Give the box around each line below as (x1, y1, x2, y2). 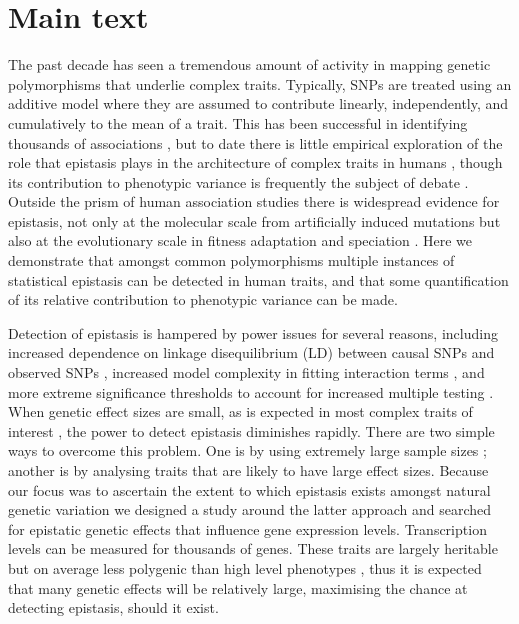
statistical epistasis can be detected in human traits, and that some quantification (8, 269, 509, 290)
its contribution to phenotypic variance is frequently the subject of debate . (8, 171, 469, 192)
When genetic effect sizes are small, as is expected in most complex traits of (8, 401, 473, 422)
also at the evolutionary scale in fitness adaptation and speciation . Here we (8, 230, 473, 251)
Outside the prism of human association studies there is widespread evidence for (8, 191, 500, 212)
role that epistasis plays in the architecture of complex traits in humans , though (8, 152, 503, 173)
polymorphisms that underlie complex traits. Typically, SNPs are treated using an (8, 73, 512, 94)
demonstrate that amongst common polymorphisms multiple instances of (8, 250, 455, 271)
